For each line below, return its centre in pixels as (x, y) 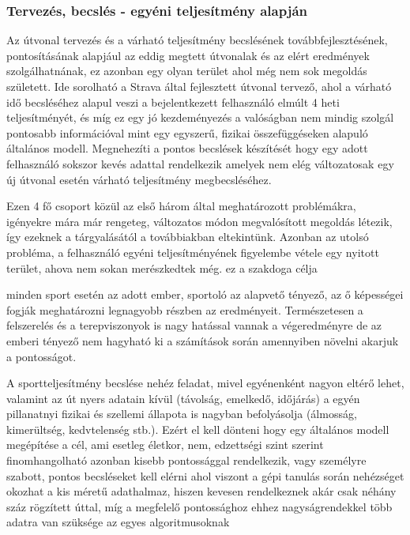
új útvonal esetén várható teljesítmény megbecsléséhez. (139, 179)
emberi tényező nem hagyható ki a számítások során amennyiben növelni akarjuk (203, 340)
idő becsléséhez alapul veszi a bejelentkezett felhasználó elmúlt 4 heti (173, 102)
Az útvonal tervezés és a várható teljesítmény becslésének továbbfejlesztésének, (197, 40)
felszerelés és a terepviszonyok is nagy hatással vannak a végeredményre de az (194, 325)
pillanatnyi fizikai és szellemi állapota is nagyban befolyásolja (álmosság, (182, 414)
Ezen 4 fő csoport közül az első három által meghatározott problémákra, (181, 206)
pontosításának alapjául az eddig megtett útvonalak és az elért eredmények (188, 55)
